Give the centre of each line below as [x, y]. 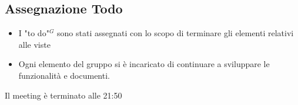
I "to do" [34, 33]
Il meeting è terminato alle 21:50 [63, 95]
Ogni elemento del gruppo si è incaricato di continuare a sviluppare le [144, 64]
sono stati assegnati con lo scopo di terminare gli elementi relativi [175, 33]
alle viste [34, 44]
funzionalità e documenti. [64, 75]
